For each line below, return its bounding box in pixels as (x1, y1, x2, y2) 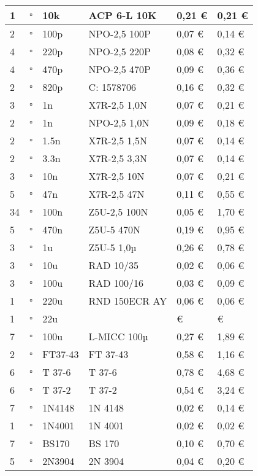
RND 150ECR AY (88, 294, 167, 308)
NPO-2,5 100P (88, 26, 151, 41)
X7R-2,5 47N (88, 187, 145, 201)
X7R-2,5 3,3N (88, 151, 147, 165)
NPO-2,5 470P (88, 62, 151, 76)
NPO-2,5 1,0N (88, 115, 150, 130)
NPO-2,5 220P (88, 44, 151, 58)
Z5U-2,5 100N (88, 205, 148, 219)
